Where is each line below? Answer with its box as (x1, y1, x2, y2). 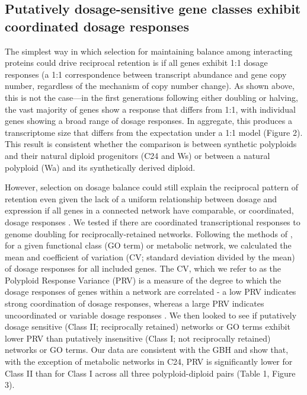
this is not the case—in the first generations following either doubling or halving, (5, 91, 298, 103)
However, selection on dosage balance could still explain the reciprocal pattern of (5, 181, 299, 193)
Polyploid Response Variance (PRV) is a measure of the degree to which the (5, 273, 282, 286)
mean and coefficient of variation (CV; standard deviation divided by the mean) (5, 250, 295, 263)
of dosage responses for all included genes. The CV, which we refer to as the (5, 262, 282, 275)
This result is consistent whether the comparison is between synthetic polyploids (5, 138, 297, 150)
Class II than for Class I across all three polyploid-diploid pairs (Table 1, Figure (5, 367, 296, 379)
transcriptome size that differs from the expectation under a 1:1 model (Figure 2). (5, 126, 303, 138)
